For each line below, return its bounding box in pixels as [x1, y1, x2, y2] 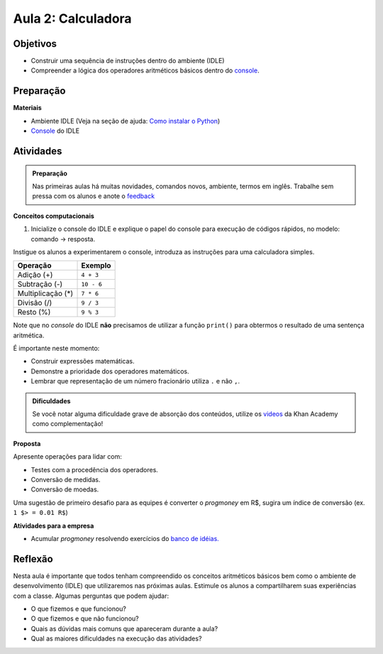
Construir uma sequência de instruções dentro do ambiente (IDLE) [30, 57, 225, 65]
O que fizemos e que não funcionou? [30, 614, 139, 623]
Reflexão [13, 552, 53, 565]
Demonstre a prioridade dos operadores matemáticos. [30, 366, 189, 376]
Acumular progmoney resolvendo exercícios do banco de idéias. [30, 534, 219, 543]
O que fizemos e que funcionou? [30, 604, 127, 613]
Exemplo [81, 261, 111, 271]
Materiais [13, 104, 42, 112]
